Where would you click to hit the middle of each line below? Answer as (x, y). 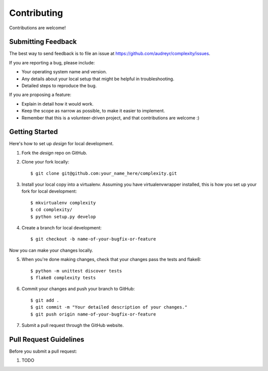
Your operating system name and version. (64, 72)
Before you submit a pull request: (43, 351)
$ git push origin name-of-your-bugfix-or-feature (93, 314)
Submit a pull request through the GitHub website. (73, 325)
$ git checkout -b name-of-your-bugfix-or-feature (93, 239)
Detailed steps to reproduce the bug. (59, 86)
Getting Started (33, 132)
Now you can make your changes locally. (51, 250)
